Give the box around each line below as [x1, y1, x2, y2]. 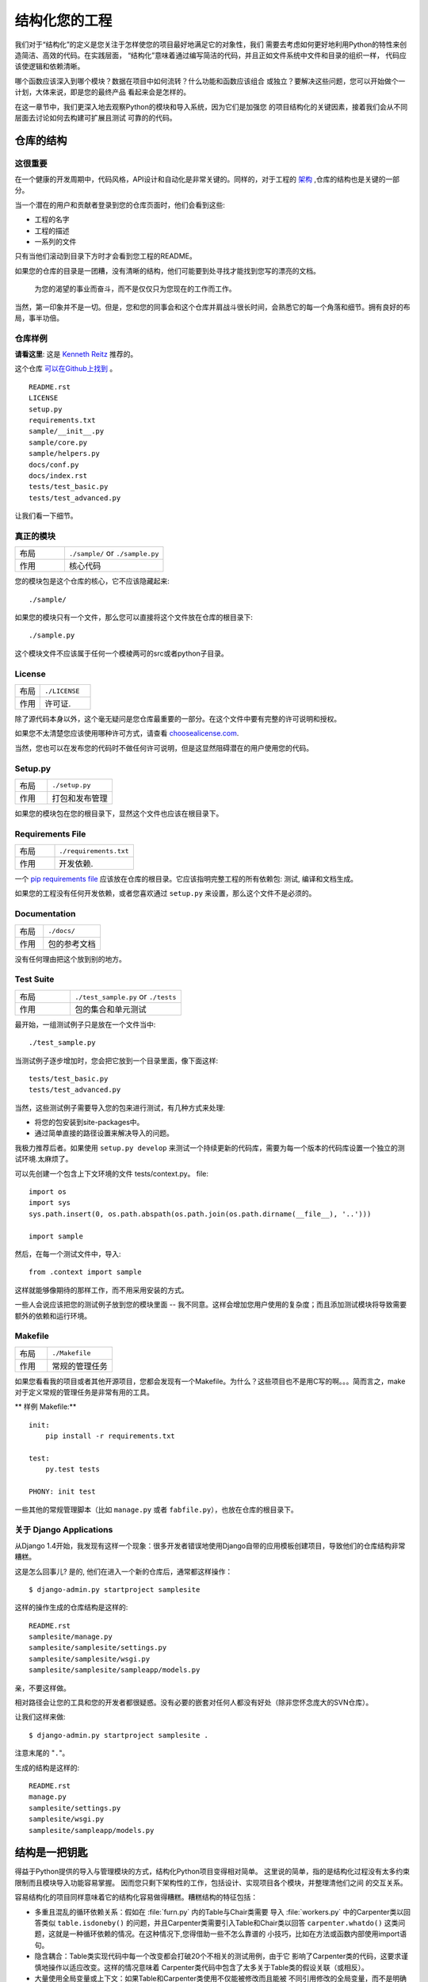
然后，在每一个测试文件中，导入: [14, 1249, 122, 1258]
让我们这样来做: [14, 1712, 67, 1722]
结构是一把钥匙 [14, 1846, 88, 1859]
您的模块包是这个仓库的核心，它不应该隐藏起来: [14, 576, 170, 586]
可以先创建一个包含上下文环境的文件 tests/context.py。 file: [14, 1169, 209, 1178]
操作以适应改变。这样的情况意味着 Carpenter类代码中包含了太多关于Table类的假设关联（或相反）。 [48, 1962, 369, 1972]
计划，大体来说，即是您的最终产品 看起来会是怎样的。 [14, 87, 190, 97]
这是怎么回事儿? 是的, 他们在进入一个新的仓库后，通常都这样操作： [14, 1567, 233, 1576]
